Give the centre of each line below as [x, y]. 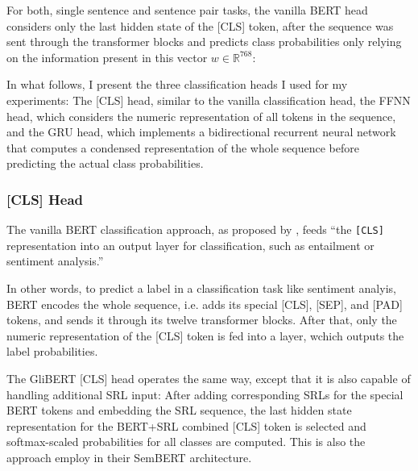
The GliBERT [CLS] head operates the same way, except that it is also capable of [209, 378]
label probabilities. [52, 351]
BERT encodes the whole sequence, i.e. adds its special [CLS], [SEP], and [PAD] [205, 304]
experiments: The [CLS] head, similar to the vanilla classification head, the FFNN [209, 100]
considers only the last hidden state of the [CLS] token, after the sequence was [200, 25]
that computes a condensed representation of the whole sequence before [183, 147]
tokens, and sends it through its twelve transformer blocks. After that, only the [202, 320]
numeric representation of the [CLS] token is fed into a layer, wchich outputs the [205, 335]
